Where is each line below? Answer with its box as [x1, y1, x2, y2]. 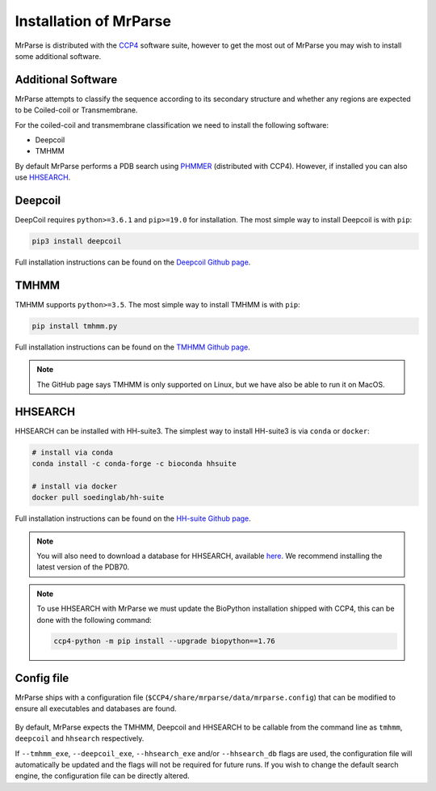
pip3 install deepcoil [31, 237, 122, 246]
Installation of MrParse [15, 12, 171, 30]
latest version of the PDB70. [36, 562, 130, 572]
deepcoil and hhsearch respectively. [15, 734, 145, 743]
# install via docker [31, 481, 118, 491]
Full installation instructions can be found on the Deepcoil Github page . [15, 257, 251, 267]
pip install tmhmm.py [31, 321, 118, 331]
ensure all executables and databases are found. [15, 704, 177, 713]
